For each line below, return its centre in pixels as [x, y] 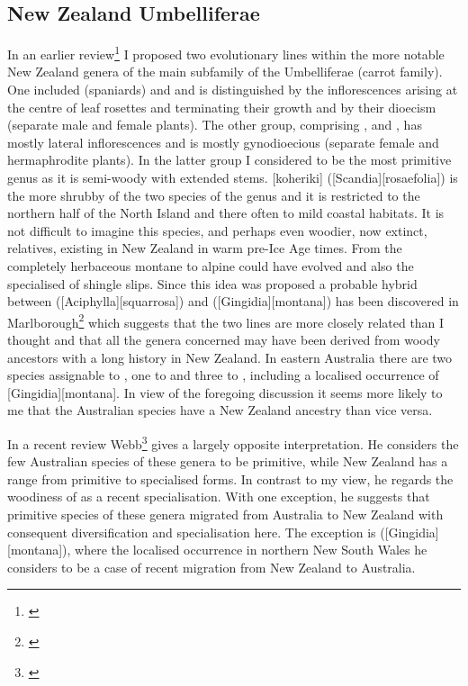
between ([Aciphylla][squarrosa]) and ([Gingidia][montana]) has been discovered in [233, 301]
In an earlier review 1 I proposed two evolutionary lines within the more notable [226, 53]
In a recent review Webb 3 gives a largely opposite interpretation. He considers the [233, 442]
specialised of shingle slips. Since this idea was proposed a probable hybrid [212, 283]
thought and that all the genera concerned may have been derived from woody [224, 340]
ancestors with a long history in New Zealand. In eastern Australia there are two [230, 357]
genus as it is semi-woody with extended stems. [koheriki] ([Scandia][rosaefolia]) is [233, 178]
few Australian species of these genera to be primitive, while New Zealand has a [228, 461]
